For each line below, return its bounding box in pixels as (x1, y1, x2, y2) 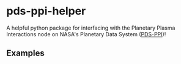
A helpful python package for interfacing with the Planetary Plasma (6, 24, 175, 31)
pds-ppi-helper (6, 4, 86, 18)
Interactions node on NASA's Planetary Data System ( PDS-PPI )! (6, 30, 166, 37)
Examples (6, 48, 45, 59)
